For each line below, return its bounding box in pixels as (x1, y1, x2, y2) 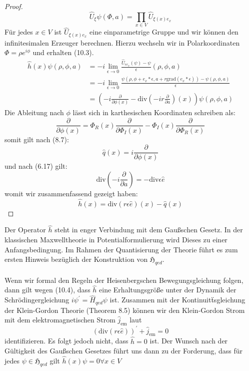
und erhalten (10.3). (32, 47, 94, 58)
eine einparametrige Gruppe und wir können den (89, 27, 238, 37)
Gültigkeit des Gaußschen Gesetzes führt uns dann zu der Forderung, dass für (4, 345, 243, 356)
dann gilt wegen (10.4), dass (4, 284, 90, 295)
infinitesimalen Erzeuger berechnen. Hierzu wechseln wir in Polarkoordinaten (4, 37, 240, 48)
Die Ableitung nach (4, 107, 64, 117)
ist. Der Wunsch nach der (149, 335, 228, 346)
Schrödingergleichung (4, 294, 69, 305)
